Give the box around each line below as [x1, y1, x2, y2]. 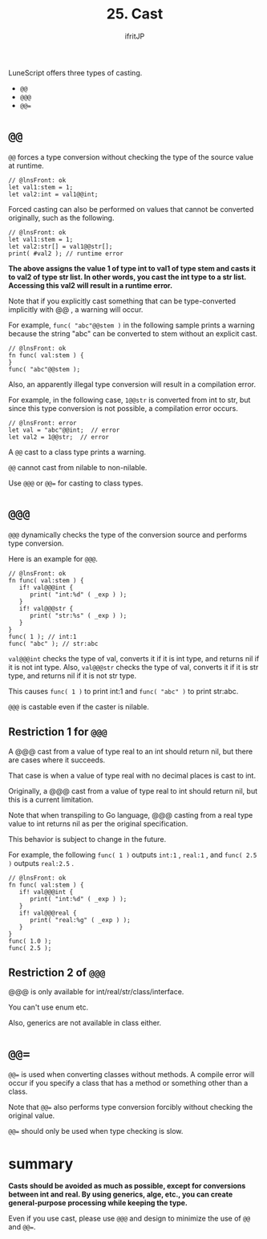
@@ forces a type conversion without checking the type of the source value [8, 152, 254, 161]
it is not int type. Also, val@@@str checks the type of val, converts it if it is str [8, 662, 259, 672]
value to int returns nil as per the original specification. [8, 819, 188, 828]
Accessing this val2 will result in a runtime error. [8, 280, 173, 290]
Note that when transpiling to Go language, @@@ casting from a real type [8, 810, 253, 819]
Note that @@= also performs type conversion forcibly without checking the [8, 1103, 253, 1112]
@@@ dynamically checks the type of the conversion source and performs [8, 530, 247, 539]
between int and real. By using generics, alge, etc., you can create [8, 1189, 233, 1200]
